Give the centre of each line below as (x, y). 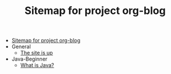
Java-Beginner (29, 59)
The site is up (36, 53)
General (21, 47)
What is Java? (37, 65)
